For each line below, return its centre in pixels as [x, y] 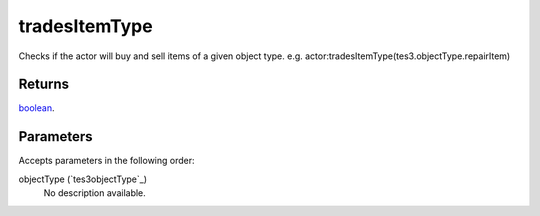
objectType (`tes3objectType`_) [82, 179]
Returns [44, 84]
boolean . [36, 108]
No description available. [95, 193]
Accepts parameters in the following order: [106, 161]
